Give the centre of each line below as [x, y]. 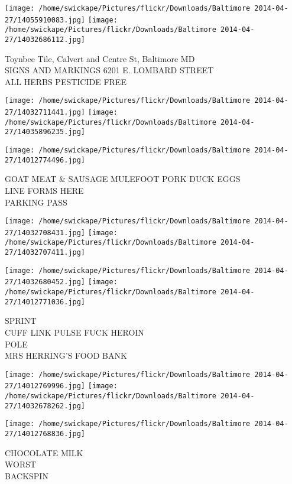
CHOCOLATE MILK [44, 452]
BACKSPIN [27, 475]
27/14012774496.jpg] [45, 160]
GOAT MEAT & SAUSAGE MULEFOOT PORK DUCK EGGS [123, 179]
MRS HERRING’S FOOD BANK [66, 355]
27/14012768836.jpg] [45, 434]
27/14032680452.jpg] [45, 282]
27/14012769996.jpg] [45, 386]
